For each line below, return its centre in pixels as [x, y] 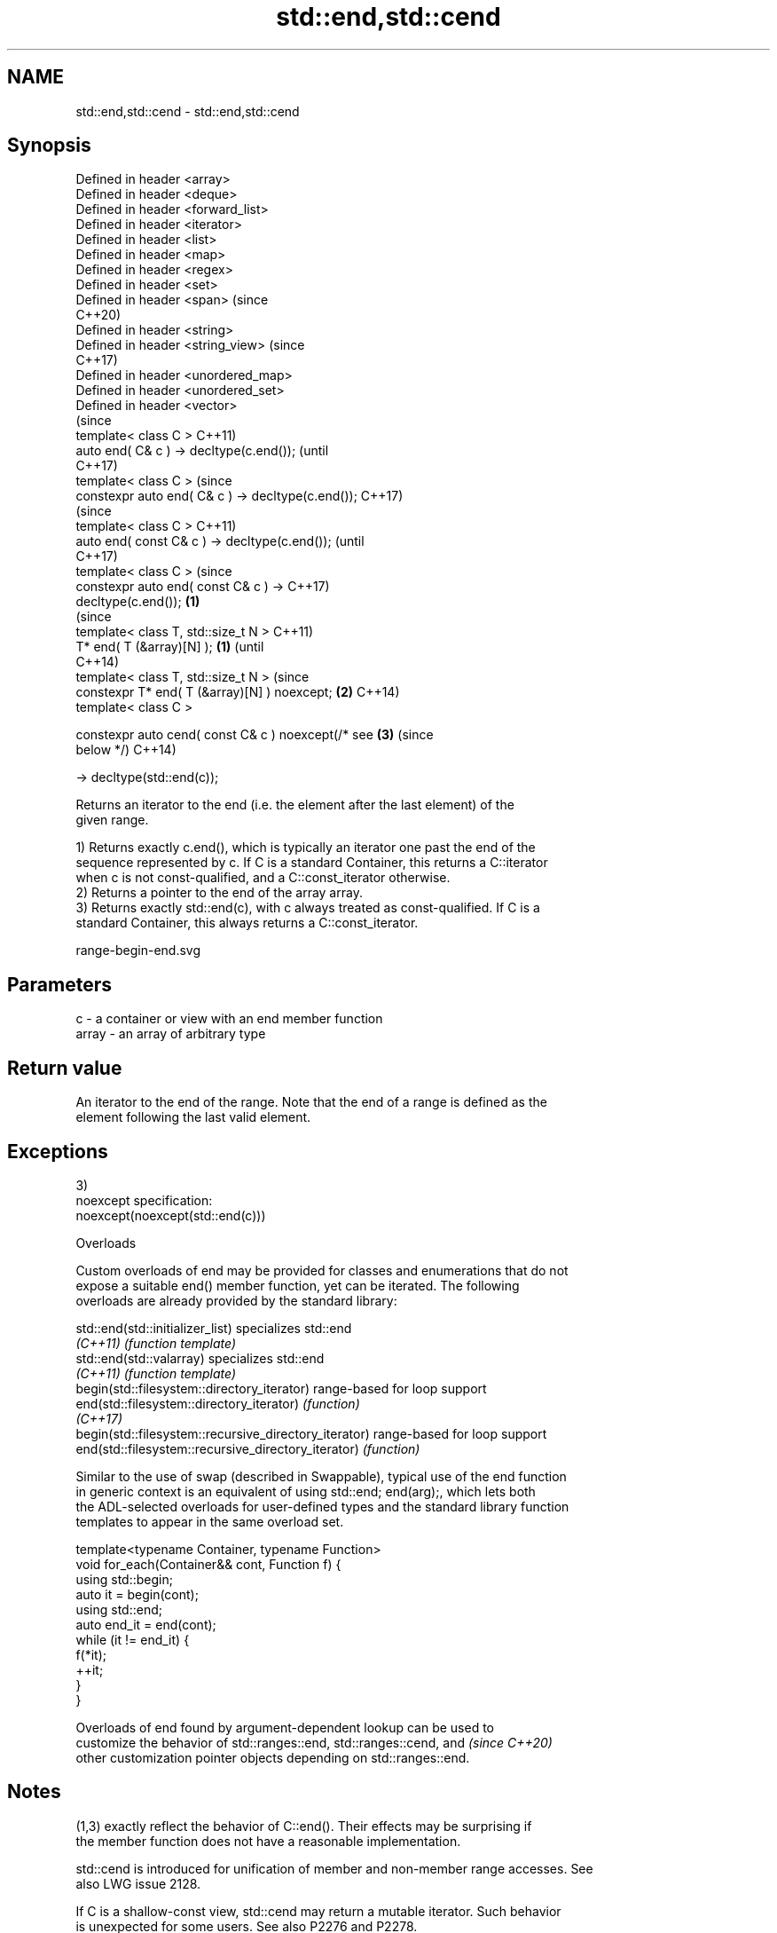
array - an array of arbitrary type [171, 1034]
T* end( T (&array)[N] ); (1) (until [170, 647]
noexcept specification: [144, 1200]
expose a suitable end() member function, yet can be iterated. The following [298, 1285]
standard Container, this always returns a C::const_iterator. [247, 923]
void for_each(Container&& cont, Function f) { [208, 1564]
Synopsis [49, 146]
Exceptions [58, 1151]
